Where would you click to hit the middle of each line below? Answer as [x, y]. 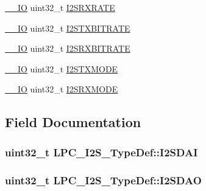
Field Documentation [73, 122]
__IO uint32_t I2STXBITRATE [68, 28]
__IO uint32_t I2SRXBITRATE [68, 48]
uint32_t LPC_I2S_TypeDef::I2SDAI [101, 152]
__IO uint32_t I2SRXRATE [60, 7]
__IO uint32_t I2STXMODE [62, 68]
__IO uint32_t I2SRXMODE [62, 89]
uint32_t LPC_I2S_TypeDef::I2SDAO [103, 180]
